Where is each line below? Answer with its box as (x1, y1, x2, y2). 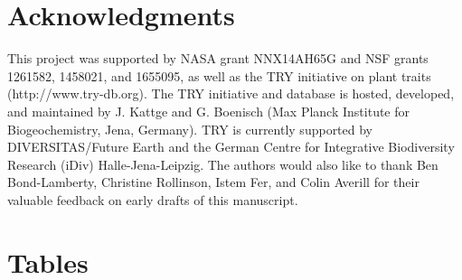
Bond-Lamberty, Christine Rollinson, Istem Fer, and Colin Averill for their (7, 173, 420, 191)
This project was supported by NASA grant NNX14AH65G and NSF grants (7, 49, 429, 68)
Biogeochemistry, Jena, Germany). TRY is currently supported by (7, 119, 373, 138)
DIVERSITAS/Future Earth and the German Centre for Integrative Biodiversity (7, 137, 455, 156)
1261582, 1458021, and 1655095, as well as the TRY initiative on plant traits (7, 66, 431, 85)
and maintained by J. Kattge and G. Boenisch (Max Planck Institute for (7, 101, 410, 120)
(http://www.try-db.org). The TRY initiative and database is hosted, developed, (7, 84, 455, 103)
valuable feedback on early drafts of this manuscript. (7, 190, 298, 209)
